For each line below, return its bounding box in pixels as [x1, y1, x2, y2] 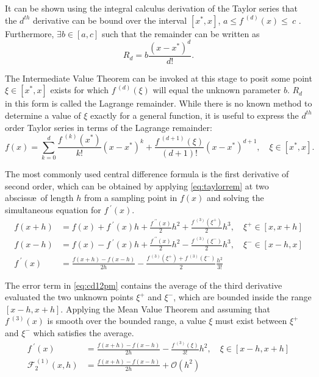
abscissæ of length [5, 191, 74, 204]
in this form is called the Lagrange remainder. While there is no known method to [5, 97, 312, 110]
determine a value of [5, 108, 81, 121]
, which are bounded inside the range [173, 291, 312, 303]
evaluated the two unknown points [5, 291, 134, 303]
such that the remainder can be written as [102, 27, 260, 40]
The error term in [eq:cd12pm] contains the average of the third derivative [5, 278, 282, 291]
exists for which [50, 83, 109, 96]
